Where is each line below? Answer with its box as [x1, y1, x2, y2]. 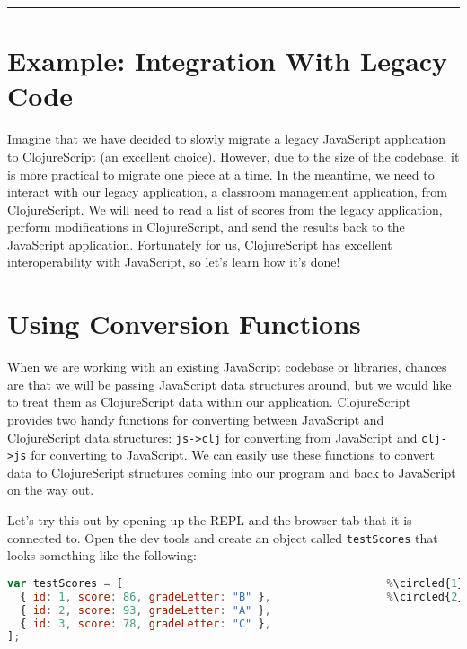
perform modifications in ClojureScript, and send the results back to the [7, 217, 405, 236]
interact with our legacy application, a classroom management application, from [7, 182, 447, 201]
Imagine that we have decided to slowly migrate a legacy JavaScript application [7, 129, 445, 148]
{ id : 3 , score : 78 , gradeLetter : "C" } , [20, 617, 271, 630]
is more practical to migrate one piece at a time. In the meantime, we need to [7, 164, 435, 183]
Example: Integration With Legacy [7, 42, 448, 79]
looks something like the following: [7, 546, 197, 565]
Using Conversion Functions [7, 305, 361, 342]
